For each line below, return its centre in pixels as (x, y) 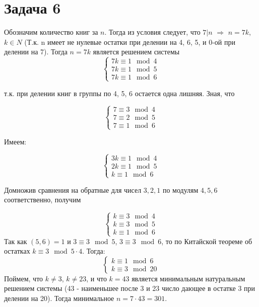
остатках (17, 251)
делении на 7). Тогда (36, 52)
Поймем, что (24, 278)
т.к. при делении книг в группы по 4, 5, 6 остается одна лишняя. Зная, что (119, 93)
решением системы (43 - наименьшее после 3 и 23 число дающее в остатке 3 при (130, 288)
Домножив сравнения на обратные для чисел (73, 189)
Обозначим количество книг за (51, 32)
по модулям (180, 189)
